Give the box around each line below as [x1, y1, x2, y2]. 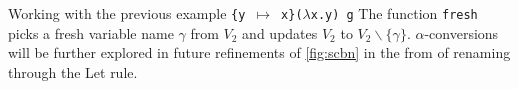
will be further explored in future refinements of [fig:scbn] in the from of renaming [8, 42, 511, 63]
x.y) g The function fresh [310, 3, 478, 23]
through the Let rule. [8, 61, 138, 82]
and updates [242, 22, 318, 43]
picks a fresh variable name [8, 22, 174, 43]
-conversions [424, 22, 499, 43]
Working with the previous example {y [8, 3, 246, 23]
